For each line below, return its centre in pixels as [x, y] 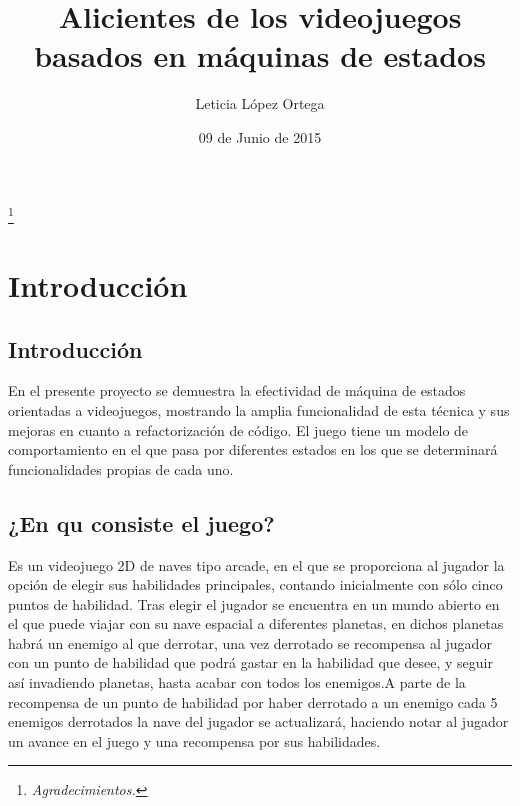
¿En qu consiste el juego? [141, 522]
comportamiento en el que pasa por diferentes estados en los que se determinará [253, 449]
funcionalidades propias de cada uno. [121, 468]
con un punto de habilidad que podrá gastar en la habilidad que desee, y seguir [250, 662]
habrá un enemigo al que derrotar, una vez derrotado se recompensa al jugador [250, 642]
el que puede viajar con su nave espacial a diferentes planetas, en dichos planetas [256, 623]
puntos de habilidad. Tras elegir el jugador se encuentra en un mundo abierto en [254, 603]
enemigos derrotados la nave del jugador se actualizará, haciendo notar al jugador [258, 721]
